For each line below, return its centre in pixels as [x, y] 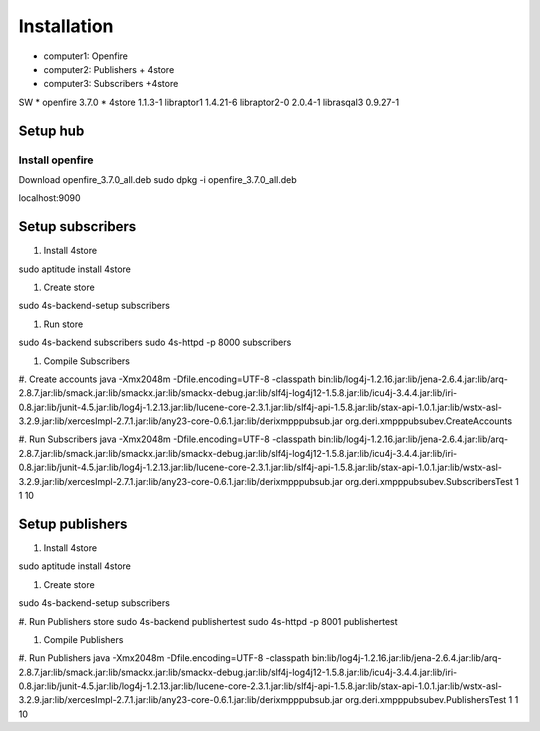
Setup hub [51, 130]
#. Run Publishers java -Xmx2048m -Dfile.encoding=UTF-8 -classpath [164, 658]
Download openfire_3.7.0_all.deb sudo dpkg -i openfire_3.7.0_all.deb [157, 179]
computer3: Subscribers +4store [111, 84]
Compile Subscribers [86, 361]
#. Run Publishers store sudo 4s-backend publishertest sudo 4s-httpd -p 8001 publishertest [208, 621]
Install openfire [56, 160]
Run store [63, 324]
